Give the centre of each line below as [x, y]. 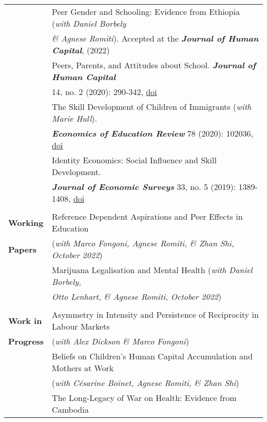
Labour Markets [81, 326]
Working [26, 222]
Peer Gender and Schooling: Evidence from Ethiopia [146, 12]
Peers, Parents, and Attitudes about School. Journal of [154, 65]
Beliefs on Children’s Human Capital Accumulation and [152, 356]
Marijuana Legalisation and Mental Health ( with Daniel [152, 270]
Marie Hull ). [74, 118]
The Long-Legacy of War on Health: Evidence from [144, 398]
